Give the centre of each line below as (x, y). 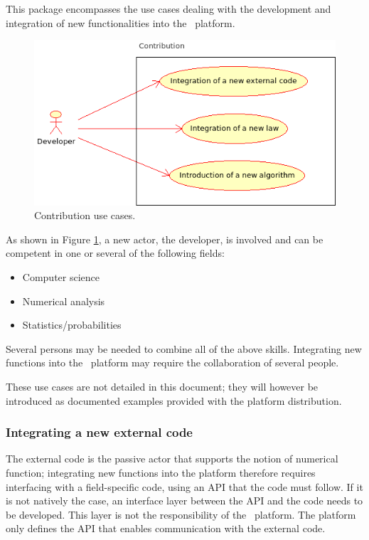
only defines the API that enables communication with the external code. (166, 528)
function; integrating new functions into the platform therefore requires (161, 472)
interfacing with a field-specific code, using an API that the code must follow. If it (184, 486)
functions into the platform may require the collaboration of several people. (172, 362)
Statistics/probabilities (72, 325)
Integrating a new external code (99, 432)
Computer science (61, 277)
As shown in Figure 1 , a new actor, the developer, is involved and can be (165, 239)
